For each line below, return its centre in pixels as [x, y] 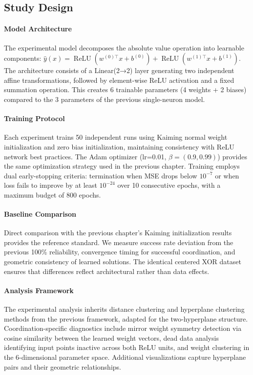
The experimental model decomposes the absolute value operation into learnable [124, 47]
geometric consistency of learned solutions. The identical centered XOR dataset [123, 262]
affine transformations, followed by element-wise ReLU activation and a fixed [119, 80]
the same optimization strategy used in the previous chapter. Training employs [122, 166]
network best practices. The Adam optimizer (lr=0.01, [85, 156]
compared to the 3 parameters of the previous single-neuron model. [105, 99]
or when [227, 175]
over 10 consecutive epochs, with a [169, 185]
